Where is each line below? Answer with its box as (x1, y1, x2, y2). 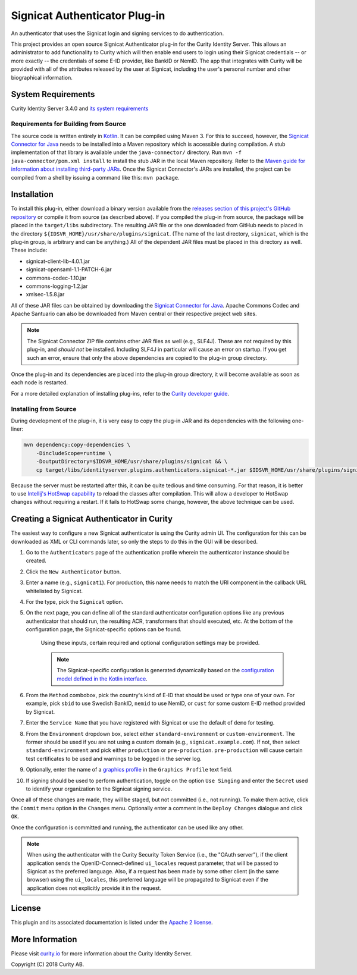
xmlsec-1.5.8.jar (26, 291, 65, 298)
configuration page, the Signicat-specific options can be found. (26, 626, 181, 633)
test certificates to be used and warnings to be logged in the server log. (26, 755, 202, 762)
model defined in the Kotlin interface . (57, 675, 148, 682)
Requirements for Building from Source (11, 120, 126, 128)
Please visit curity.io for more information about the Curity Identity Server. (11, 949, 192, 957)
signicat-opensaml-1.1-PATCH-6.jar (26, 266, 112, 273)
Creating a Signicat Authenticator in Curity (11, 514, 173, 524)
